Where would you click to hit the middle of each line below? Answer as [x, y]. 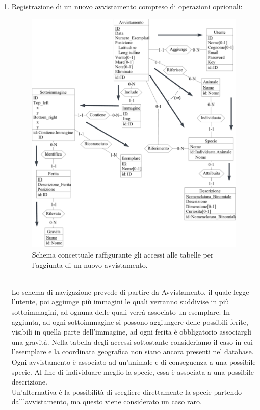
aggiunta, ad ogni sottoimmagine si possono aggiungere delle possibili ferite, [130, 322]
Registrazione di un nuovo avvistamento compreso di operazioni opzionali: [127, 6]
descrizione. [29, 382]
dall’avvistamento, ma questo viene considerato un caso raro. [107, 402]
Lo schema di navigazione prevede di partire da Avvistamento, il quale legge [130, 291]
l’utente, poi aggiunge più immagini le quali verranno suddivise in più [120, 302]
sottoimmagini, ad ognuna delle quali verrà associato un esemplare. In [121, 312]
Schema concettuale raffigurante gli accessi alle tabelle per [123, 255]
